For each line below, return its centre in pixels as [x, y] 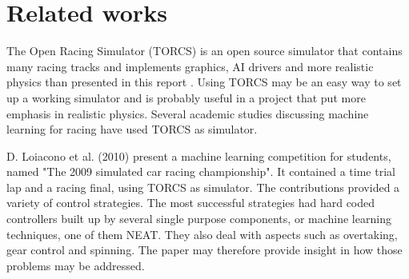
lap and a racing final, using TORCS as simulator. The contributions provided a [203, 187]
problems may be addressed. [76, 265]
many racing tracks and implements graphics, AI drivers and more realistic [190, 66]
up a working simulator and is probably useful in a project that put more [186, 97]
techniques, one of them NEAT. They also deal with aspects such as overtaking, [202, 234]
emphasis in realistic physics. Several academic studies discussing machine [188, 113]
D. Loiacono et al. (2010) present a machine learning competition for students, [199, 155]
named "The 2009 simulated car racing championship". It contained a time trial [201, 171]
